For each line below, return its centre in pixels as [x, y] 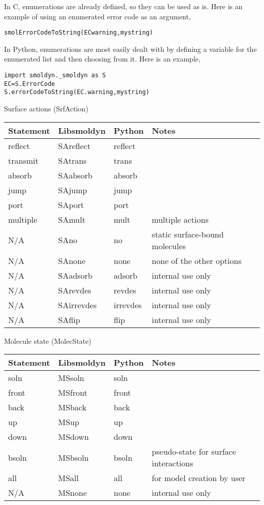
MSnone [72, 493]
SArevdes [75, 290]
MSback [72, 407]
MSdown [73, 437]
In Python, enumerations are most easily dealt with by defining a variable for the [130, 49]
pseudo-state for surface [194, 452]
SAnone [72, 260]
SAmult [72, 219]
